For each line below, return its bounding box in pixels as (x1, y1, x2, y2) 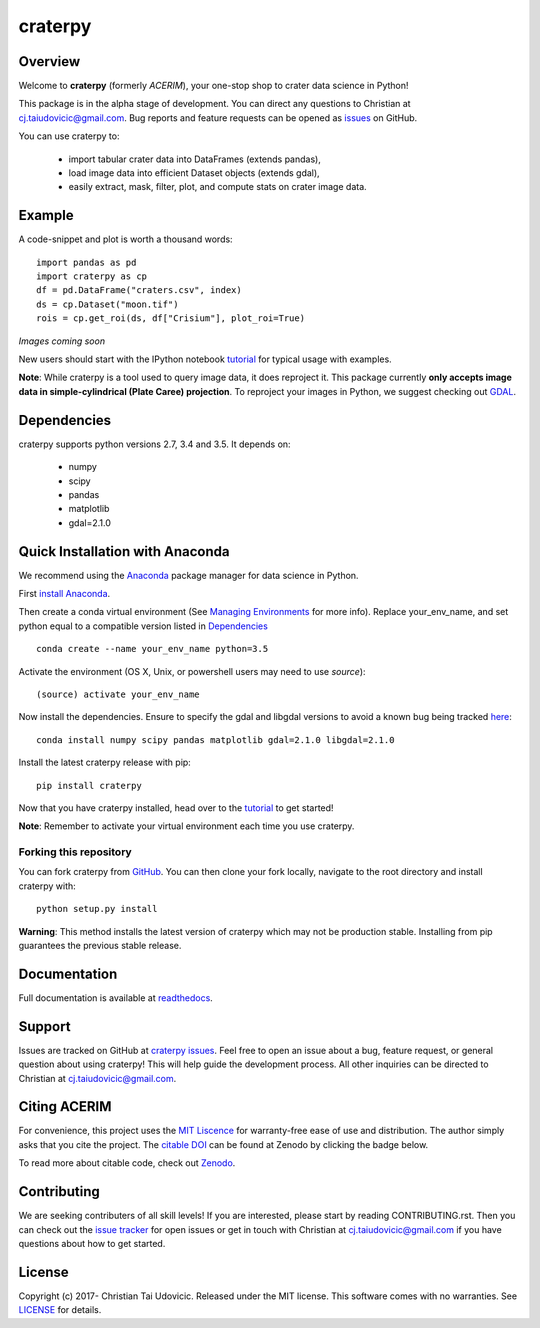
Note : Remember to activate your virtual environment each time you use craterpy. (18, 820, 355, 832)
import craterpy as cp (36, 271, 148, 282)
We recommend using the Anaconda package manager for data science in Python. (18, 569, 359, 581)
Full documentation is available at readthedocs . (18, 991, 214, 1004)
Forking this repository (18, 845, 132, 859)
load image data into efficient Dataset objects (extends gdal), (68, 167, 320, 179)
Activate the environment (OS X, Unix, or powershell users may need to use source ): (18, 665, 366, 677)
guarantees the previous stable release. (18, 939, 182, 951)
